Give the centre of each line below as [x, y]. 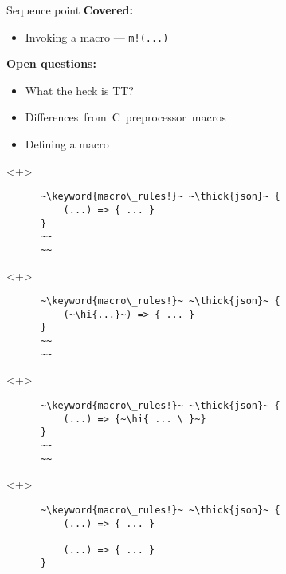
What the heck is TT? [79, 90]
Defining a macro [67, 144]
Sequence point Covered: [70, 10]
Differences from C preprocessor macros [125, 117]
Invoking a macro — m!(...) [97, 36]
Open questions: [51, 63]
